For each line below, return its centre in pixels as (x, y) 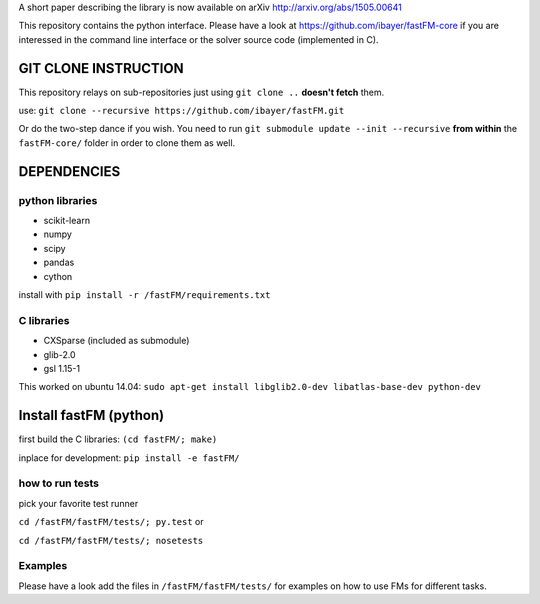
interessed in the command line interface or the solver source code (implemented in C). (198, 39)
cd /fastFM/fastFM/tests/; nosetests (111, 540)
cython (58, 276)
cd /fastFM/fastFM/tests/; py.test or (111, 522)
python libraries (58, 200)
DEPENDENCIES (69, 171)
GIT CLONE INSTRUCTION (101, 68)
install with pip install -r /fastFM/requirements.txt (144, 294)
